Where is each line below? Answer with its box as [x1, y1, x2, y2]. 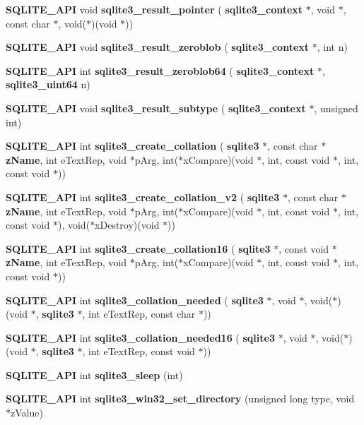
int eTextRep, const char [88, 306, 196, 321]
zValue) [11, 405, 43, 420]
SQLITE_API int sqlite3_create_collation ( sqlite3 [6, 138, 259, 153]
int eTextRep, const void [88, 344, 195, 359]
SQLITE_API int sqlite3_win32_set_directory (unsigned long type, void [6, 391, 355, 406]
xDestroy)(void [95, 217, 160, 232]
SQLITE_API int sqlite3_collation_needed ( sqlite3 [6, 292, 264, 307]
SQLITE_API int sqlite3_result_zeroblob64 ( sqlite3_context [6, 63, 315, 78]
